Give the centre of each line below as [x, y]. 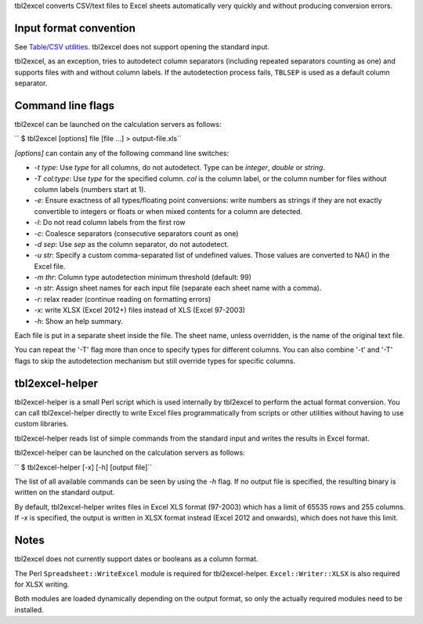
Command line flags [65, 105]
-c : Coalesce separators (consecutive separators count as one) [136, 233]
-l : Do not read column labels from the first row [110, 223]
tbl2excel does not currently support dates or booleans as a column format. [136, 559]
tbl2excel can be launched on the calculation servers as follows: [118, 124]
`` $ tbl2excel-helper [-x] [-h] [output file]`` [83, 467]
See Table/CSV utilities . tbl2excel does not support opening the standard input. [142, 46]
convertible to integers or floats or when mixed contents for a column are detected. [168, 211]
